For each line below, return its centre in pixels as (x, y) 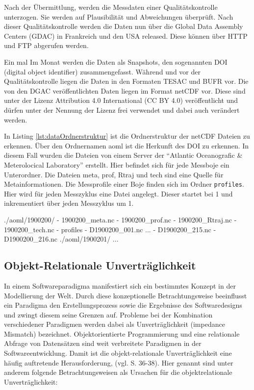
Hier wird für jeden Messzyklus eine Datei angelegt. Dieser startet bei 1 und (118, 193)
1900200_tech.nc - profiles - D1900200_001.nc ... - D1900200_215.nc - (110, 229)
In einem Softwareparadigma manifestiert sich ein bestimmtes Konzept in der (120, 285)
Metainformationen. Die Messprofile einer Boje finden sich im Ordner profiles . (124, 184)
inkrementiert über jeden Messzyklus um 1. (69, 203)
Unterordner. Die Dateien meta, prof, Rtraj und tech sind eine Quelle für (114, 174)
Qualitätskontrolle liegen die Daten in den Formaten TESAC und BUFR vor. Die (126, 81)
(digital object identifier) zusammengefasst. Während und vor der (102, 71)
